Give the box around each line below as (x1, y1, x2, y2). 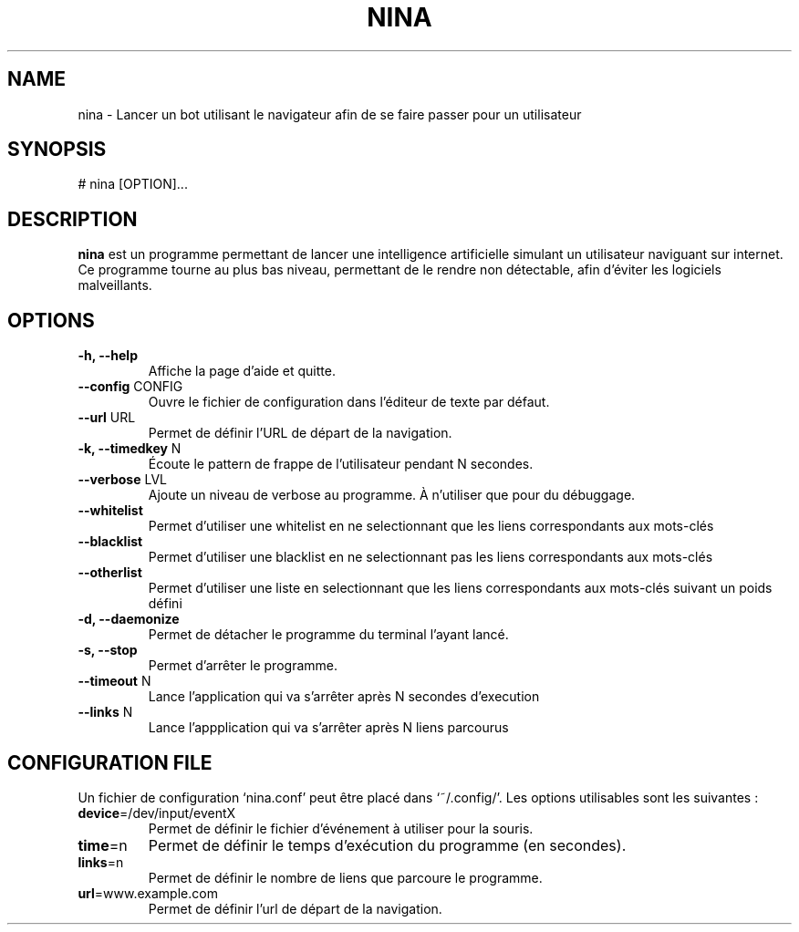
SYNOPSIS (7, 138, 107, 161)
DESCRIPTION (7, 207, 138, 231)
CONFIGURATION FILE (7, 751, 213, 774)
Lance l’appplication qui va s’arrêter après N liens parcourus (148, 720, 509, 736)
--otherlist (78, 564, 142, 581)
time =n (78, 835, 128, 854)
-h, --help (78, 347, 138, 364)
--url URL (78, 409, 136, 426)
